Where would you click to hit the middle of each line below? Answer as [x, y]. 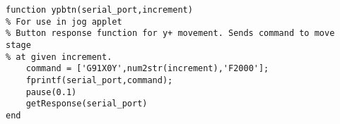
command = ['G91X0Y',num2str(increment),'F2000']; [147, 69]
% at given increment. [59, 57]
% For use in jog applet [64, 21]
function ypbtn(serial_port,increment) [99, 10]
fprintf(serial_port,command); [99, 80]
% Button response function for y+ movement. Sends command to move [170, 33]
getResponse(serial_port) [87, 104]
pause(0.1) [51, 92]
